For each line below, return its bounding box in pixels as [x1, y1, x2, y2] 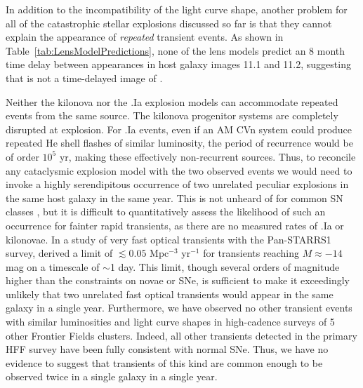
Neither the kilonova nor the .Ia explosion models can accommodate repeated [6, 94, 338, 109]
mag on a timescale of [6, 259, 100, 274]
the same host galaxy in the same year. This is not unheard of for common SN [6, 190, 343, 205]
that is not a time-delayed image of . [6, 70, 163, 85]
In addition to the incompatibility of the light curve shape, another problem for [6, 2, 348, 16]
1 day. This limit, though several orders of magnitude [110, 259, 340, 274]
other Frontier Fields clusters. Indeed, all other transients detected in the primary [6, 328, 357, 342]
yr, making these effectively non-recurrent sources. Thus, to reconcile [59, 149, 356, 163]
